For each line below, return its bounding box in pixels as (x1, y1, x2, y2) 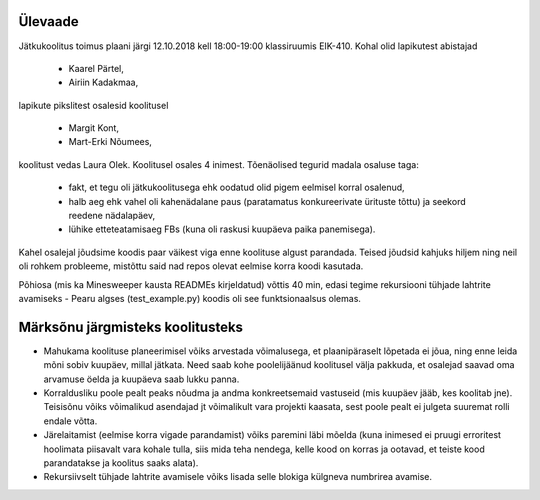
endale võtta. (43, 415, 98, 427)
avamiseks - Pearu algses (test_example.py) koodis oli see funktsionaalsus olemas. (18, 292, 362, 304)
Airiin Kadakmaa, (68, 76, 139, 89)
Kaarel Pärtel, (68, 62, 124, 74)
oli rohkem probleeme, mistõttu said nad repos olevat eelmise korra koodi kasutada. (18, 260, 364, 272)
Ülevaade (18, 13, 79, 30)
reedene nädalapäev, (68, 210, 156, 222)
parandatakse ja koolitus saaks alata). (43, 457, 199, 469)
